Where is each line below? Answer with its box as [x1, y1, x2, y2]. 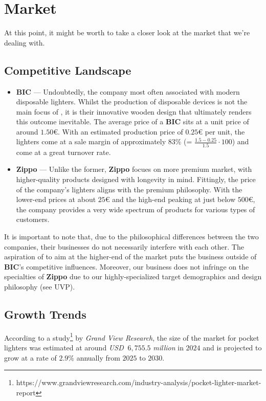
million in [153, 342, 184, 352]
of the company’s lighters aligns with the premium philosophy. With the [16, 184, 242, 194]
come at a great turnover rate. [16, 146, 111, 157]
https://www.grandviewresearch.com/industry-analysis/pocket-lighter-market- [16, 377, 261, 388]
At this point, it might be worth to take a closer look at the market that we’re [4, 27, 250, 38]
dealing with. [4, 37, 45, 48]
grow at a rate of [4, 352, 57, 363]
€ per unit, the [198, 126, 245, 137]
